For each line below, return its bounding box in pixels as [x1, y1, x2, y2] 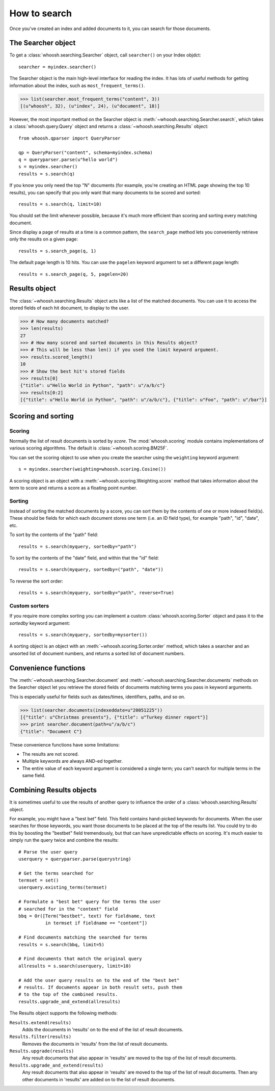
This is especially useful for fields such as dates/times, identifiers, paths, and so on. [9, 694, 185, 700]
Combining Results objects [9, 786, 97, 794]
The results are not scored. [22, 751, 79, 757]
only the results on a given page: [9, 236, 78, 242]
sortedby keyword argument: [9, 620, 70, 626]
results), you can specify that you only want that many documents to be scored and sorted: [9, 189, 201, 196]
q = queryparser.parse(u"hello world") [18, 156, 118, 163]
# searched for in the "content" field [18, 906, 118, 912]
